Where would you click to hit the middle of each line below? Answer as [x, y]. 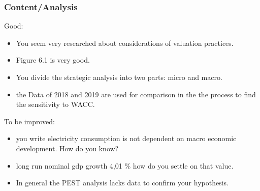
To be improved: [29, 121]
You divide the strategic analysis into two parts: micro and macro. [119, 77]
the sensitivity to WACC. [55, 104]
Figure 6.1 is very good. [53, 60]
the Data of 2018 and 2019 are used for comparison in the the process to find [136, 94]
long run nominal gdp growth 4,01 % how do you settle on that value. [125, 165]
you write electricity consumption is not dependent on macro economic [126, 138]
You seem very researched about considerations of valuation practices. [125, 43]
